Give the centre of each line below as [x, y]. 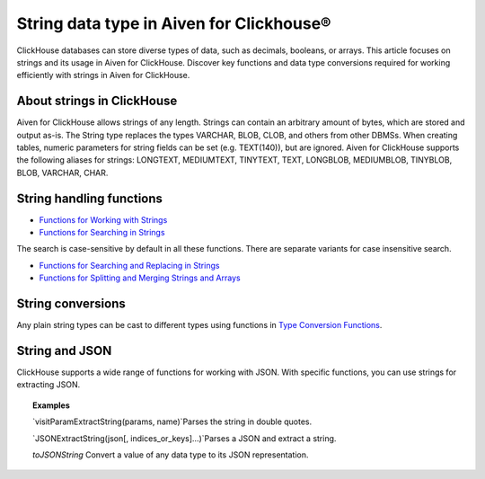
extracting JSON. [48, 385]
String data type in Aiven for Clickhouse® [174, 23]
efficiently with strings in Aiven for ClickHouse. [103, 75]
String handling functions [90, 198]
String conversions [71, 304]
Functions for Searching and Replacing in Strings [129, 265]
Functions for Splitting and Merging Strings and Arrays [140, 278]
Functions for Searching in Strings [102, 233]
